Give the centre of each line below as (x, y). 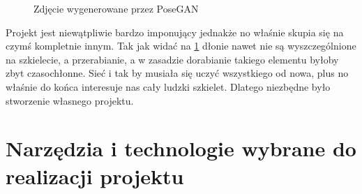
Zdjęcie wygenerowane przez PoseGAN (116, 8)
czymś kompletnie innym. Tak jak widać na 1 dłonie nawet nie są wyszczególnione (181, 46)
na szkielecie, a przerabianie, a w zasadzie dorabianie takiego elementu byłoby (172, 59)
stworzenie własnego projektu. (70, 100)
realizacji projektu (95, 176)
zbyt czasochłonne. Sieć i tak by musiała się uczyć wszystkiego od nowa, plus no (177, 73)
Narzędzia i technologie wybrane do (181, 148)
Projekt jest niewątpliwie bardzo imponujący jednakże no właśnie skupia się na (175, 32)
